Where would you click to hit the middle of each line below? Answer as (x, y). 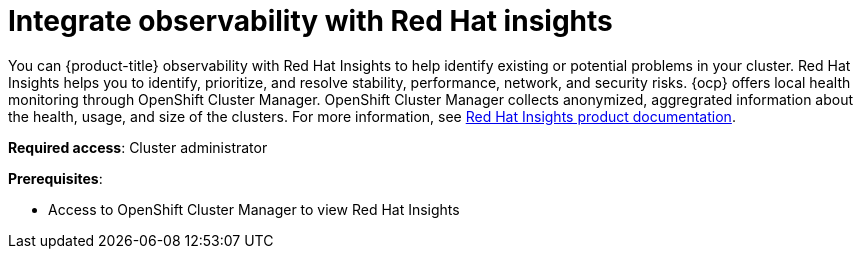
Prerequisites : (55, 178)
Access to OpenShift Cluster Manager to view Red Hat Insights (254, 209)
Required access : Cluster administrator (138, 147)
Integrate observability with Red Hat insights (310, 21)
